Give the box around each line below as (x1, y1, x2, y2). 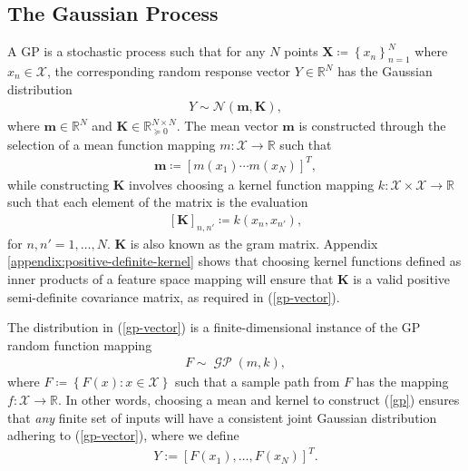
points (284, 42, 318, 61)
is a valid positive (353, 270, 451, 288)
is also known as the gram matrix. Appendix (130, 233, 378, 252)
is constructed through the (298, 116, 446, 135)
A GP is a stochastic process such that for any (7, 42, 266, 61)
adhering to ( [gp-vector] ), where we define (7, 426, 239, 445)
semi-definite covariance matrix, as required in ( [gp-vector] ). (7, 287, 340, 306)
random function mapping (7, 335, 152, 354)
